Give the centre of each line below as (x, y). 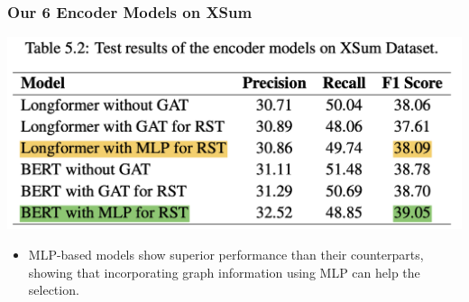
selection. (54, 290)
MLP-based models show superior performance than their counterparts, (226, 254)
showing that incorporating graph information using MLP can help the (224, 272)
